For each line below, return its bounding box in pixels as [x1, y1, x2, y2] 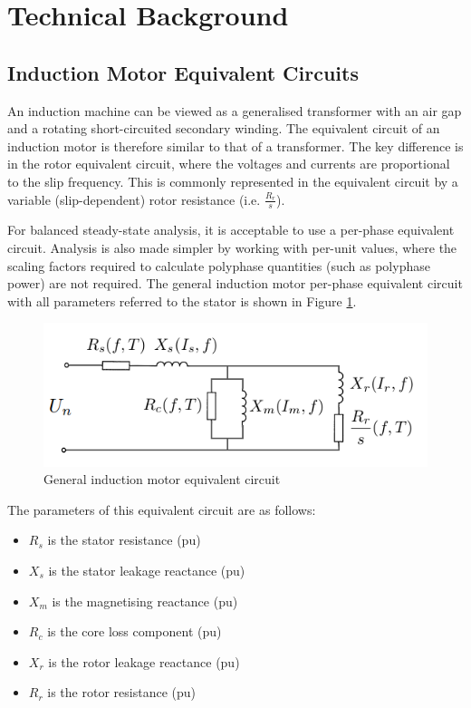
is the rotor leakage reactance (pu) [48, 652, 240, 671]
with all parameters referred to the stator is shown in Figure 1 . [7, 291, 357, 310]
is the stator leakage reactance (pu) [48, 560, 245, 579]
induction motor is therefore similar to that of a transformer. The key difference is [7, 136, 464, 155]
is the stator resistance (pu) [47, 530, 201, 549]
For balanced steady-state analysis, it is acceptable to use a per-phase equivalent [7, 220, 455, 239]
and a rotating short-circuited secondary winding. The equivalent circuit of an [7, 119, 440, 138]
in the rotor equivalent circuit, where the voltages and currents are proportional [7, 154, 450, 173]
